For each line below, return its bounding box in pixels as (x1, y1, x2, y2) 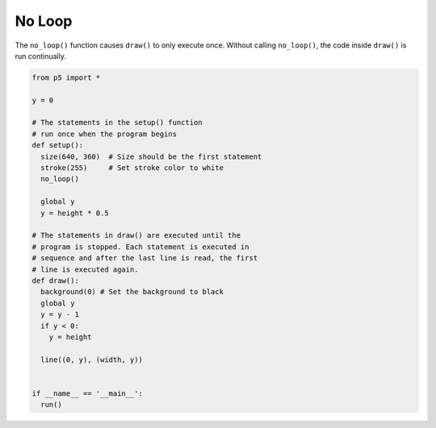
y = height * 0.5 (40, 208, 109, 218)
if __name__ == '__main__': (31, 389, 143, 398)
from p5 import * (31, 73, 101, 82)
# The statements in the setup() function (31, 118, 203, 127)
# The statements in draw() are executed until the (31, 231, 241, 240)
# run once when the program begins (31, 129, 178, 139)
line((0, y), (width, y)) (40, 355, 143, 364)
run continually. (15, 51, 66, 60)
